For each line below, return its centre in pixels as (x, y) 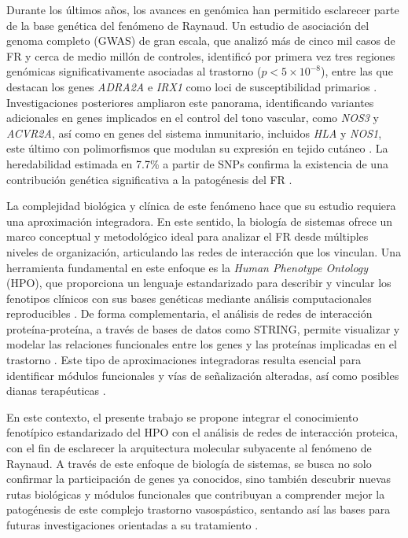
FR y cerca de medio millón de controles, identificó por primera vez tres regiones (201, 55)
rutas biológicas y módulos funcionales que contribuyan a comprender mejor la (196, 494)
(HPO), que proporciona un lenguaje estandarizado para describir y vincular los (199, 283)
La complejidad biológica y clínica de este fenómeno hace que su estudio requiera (201, 206)
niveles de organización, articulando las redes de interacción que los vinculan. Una (204, 251)
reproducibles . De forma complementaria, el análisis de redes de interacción (189, 313)
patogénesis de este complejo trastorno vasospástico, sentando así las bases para (198, 509)
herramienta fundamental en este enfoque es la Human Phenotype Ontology (187, 267)
